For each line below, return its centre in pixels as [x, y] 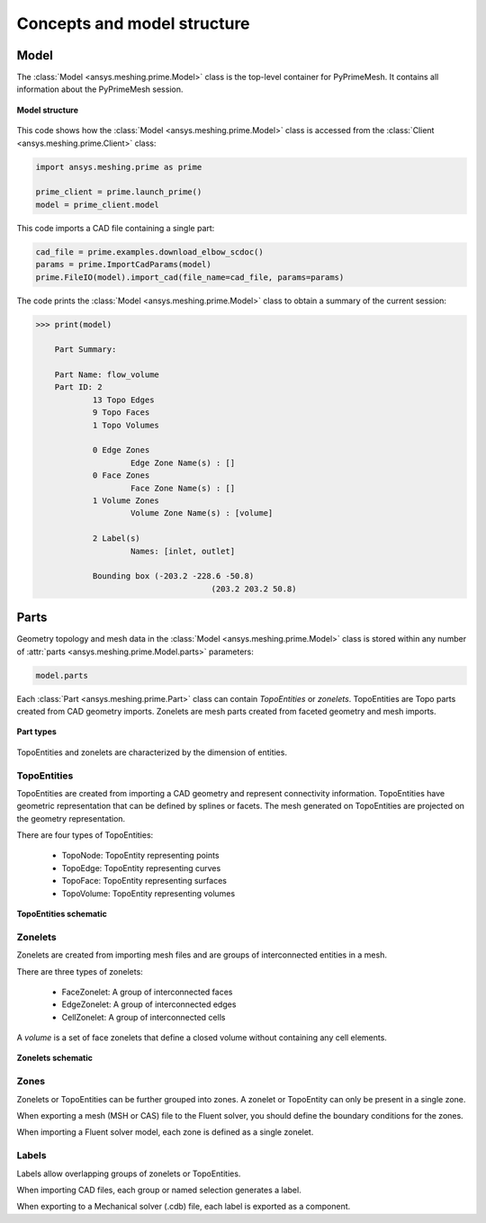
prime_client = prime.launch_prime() [119, 192]
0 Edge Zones [121, 450]
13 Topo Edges [123, 400]
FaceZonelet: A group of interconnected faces [147, 992]
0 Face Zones [121, 476]
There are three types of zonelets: [80, 971]
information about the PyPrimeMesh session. [100, 89]
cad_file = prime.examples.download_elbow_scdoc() [150, 252]
